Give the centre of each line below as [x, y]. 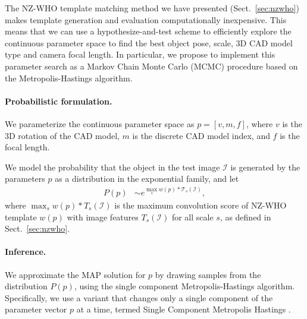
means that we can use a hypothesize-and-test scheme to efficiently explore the [148, 31]
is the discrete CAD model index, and [201, 135]
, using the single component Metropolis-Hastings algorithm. [184, 286]
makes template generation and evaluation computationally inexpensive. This [146, 19]
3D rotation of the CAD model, [62, 135]
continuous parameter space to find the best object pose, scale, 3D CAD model [149, 42]
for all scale [192, 217]
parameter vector [36, 309]
